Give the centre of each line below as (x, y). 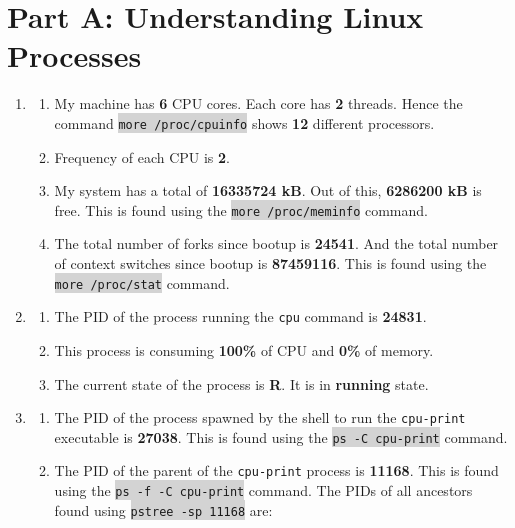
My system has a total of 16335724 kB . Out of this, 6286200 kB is (268, 190)
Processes (74, 55)
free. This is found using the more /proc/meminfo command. (241, 209)
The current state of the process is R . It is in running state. (241, 383)
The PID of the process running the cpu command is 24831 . (240, 316)
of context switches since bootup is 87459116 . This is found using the (270, 263)
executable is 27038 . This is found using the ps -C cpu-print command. (281, 436)
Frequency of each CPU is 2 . (142, 156)
